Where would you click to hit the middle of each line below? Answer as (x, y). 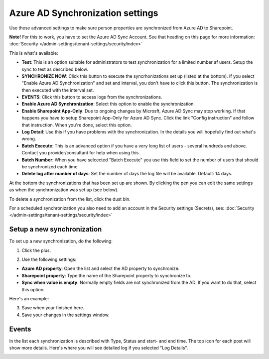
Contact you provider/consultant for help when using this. (81, 153)
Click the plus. (36, 250)
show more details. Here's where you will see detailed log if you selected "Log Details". (99, 348)
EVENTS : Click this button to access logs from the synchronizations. (92, 97)
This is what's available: (34, 53)
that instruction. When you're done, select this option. (77, 125)
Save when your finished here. (53, 308)
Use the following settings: (49, 259)
